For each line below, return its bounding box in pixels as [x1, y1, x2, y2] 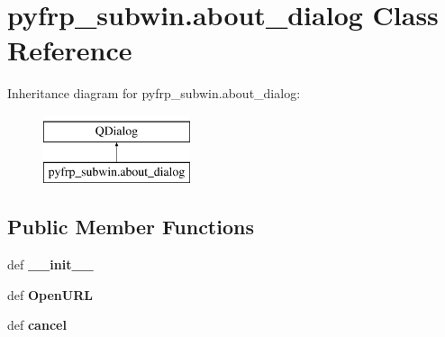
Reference [7, 32, 132, 68]
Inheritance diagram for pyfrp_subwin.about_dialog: [7, 84, 301, 103]
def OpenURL [7, 285, 93, 304]
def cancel [7, 315, 67, 334]
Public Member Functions [7, 213, 254, 241]
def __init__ [7, 255, 94, 274]
